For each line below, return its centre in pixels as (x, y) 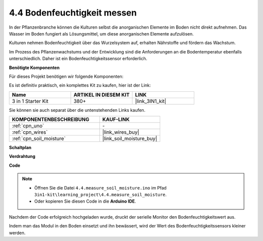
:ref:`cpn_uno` (28, 126)
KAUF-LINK (116, 120)
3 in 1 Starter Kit (30, 101)
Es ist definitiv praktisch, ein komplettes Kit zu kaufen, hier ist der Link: (80, 86)
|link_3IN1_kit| (151, 101)
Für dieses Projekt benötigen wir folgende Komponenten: (66, 76)
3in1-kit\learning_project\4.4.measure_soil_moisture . (100, 195)
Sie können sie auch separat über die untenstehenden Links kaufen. (77, 110)
